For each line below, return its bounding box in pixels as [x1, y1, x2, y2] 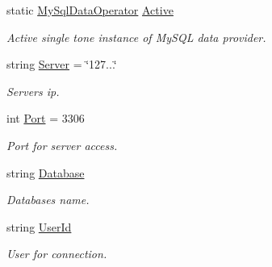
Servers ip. [6, 82, 60, 99]
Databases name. [6, 191, 90, 208]
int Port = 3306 [6, 110, 85, 127]
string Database [6, 164, 85, 181]
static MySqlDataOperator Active [6, 2, 174, 18]
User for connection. [6, 245, 107, 262]
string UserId [6, 218, 72, 235]
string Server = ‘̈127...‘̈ [6, 56, 117, 73]
